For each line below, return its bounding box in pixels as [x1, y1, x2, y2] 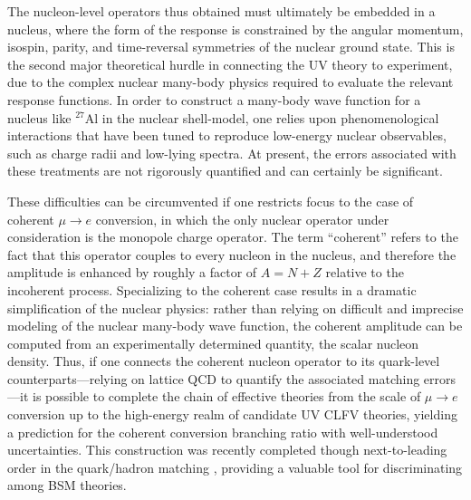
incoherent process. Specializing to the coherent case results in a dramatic [7, 280, 417, 299]
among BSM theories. [7, 476, 127, 495]
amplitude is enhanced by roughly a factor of [7, 263, 257, 282]
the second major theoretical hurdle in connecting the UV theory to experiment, [7, 54, 453, 73]
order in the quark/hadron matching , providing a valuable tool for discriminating [7, 457, 463, 476]
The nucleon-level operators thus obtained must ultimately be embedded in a [7, 2, 436, 20]
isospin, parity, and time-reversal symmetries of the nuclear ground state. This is [7, 37, 455, 56]
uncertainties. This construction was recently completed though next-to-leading [7, 440, 447, 459]
